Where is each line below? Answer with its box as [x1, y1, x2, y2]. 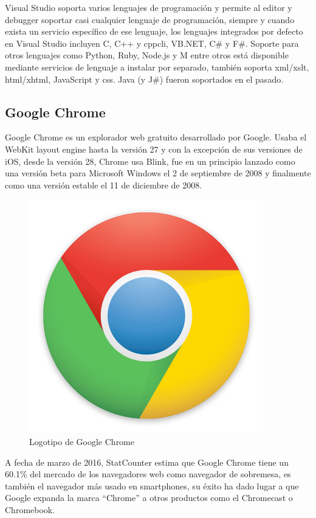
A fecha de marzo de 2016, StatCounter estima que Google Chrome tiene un [5, 455, 289, 468]
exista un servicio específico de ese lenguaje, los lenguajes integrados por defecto [5, 25, 303, 38]
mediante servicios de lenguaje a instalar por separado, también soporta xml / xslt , [5, 60, 309, 73]
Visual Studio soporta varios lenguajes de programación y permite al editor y [5, 1, 292, 13]
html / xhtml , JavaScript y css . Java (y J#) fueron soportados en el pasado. [5, 72, 284, 85]
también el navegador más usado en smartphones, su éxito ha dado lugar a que [5, 479, 299, 492]
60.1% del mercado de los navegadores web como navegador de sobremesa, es [5, 468, 291, 480]
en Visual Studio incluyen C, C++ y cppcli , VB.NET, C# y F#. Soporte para [5, 36, 299, 49]
